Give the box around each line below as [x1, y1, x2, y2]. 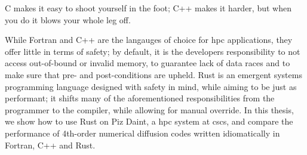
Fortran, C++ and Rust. [5, 138, 96, 151]
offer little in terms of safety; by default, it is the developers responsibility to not [5, 45, 300, 57]
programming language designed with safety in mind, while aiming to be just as [5, 80, 297, 92]
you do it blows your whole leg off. [5, 13, 131, 26]
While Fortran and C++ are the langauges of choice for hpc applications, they [5, 33, 293, 46]
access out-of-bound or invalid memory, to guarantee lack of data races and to [5, 57, 290, 69]
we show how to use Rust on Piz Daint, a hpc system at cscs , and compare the [5, 115, 293, 128]
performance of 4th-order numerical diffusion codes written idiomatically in [5, 126, 280, 139]
